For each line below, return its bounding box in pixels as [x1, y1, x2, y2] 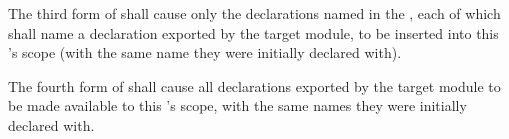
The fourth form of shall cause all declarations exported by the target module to [8, 75, 501, 96]
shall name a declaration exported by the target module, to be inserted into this [8, 22, 499, 43]
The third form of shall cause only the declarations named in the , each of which [8, 3, 501, 23]
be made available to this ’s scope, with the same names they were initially [8, 95, 467, 116]
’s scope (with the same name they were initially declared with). [8, 42, 402, 63]
